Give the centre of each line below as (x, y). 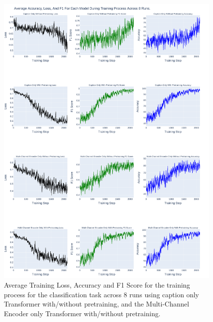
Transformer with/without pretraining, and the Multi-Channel (97, 304)
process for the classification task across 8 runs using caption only (101, 294)
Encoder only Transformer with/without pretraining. (82, 313)
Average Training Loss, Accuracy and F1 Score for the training (97, 284)
